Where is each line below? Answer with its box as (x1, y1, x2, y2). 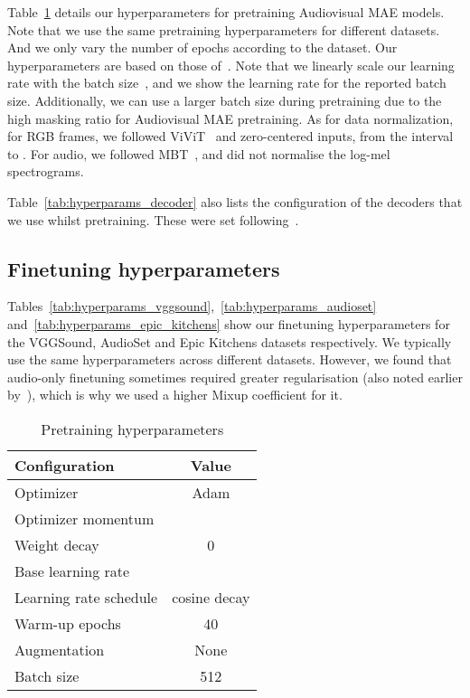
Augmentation (14, 638, 105, 660)
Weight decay (14, 533, 99, 555)
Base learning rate (14, 560, 130, 581)
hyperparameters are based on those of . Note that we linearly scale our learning (7, 55, 455, 74)
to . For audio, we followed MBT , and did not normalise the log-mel (7, 144, 390, 163)
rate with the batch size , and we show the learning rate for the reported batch (7, 73, 446, 92)
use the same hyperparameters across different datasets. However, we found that (7, 350, 452, 369)
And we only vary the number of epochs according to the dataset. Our (7, 38, 398, 57)
